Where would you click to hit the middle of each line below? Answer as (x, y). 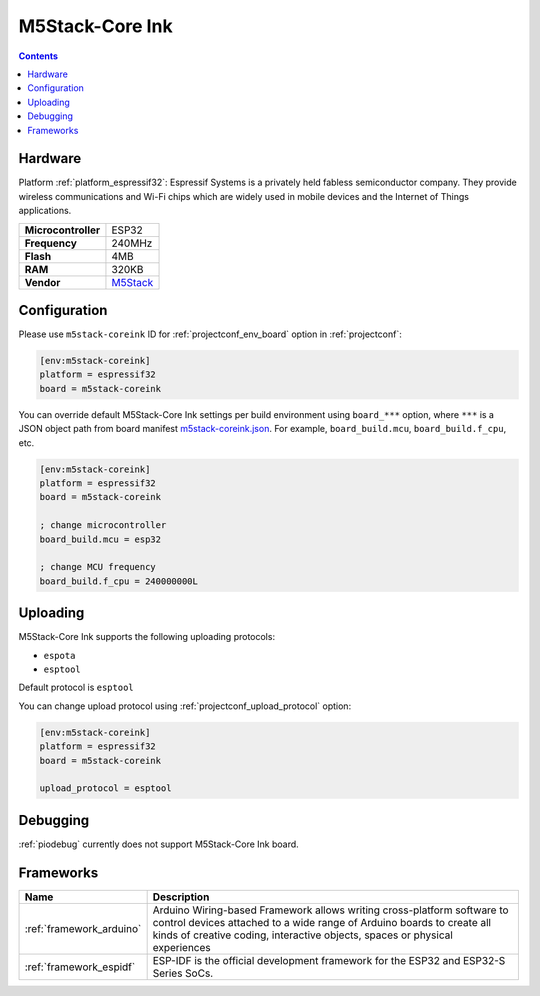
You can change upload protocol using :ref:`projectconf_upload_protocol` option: (185, 706)
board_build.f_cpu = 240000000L (119, 581)
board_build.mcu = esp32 (100, 539)
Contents (38, 56)
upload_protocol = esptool (105, 788)
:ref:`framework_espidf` (80, 967)
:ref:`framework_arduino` (83, 928)
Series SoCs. (183, 973)
